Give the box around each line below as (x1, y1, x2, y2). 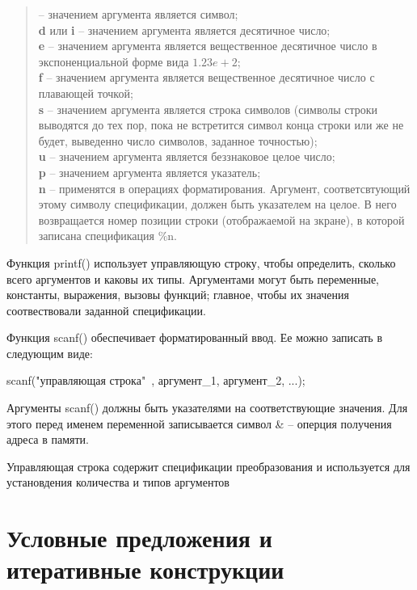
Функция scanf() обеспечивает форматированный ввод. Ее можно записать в (6, 329, 383, 346)
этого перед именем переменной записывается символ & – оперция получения (6, 415, 392, 432)
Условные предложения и (6, 521, 272, 554)
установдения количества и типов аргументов (6, 474, 230, 491)
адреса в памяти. (6, 431, 89, 448)
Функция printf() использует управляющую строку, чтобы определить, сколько (6, 254, 396, 271)
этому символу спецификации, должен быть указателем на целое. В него (38, 196, 397, 213)
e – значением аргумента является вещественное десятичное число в (38, 37, 377, 54)
